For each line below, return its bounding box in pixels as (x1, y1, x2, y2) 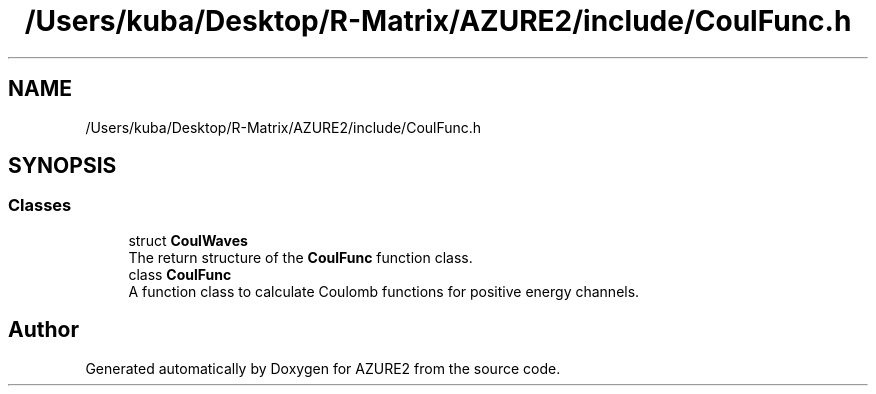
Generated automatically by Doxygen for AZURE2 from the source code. (85, 359, 561, 377)
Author (8, 317, 79, 343)
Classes (8, 195, 72, 216)
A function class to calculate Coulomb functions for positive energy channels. (128, 282, 640, 300)
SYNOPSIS (8, 153, 117, 179)
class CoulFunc (128, 265, 232, 283)
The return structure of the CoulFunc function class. (128, 248, 473, 266)
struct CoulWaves (128, 231, 248, 249)
